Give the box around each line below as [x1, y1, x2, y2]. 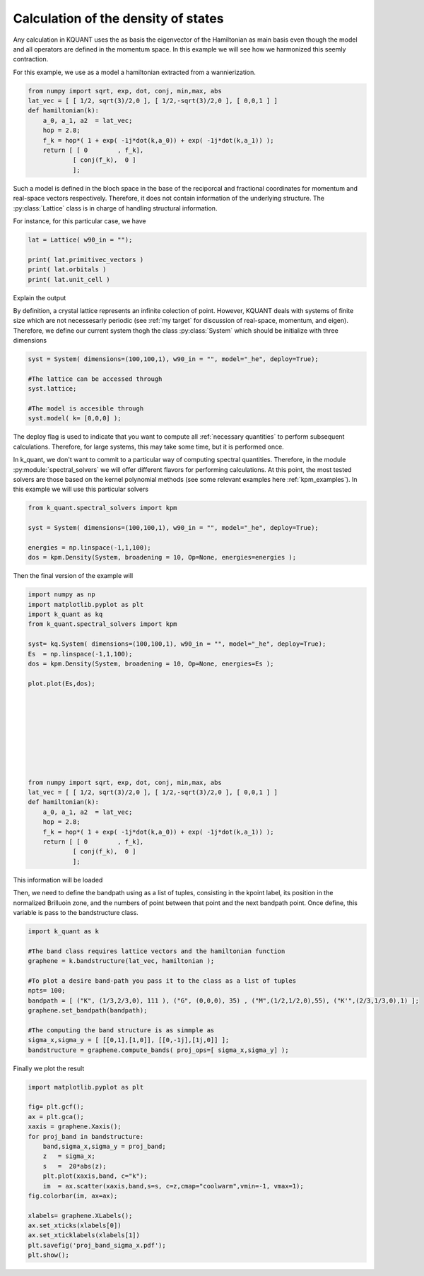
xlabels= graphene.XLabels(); [28, 1212, 133, 1219]
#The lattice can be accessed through [28, 374, 163, 383]
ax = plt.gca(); [28, 1113, 85, 1121]
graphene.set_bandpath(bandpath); [28, 1007, 148, 1015]
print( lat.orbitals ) [28, 266, 107, 273]
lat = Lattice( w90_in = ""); [28, 235, 133, 244]
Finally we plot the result [13, 1064, 85, 1073]
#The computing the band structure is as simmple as [28, 1026, 215, 1034]
